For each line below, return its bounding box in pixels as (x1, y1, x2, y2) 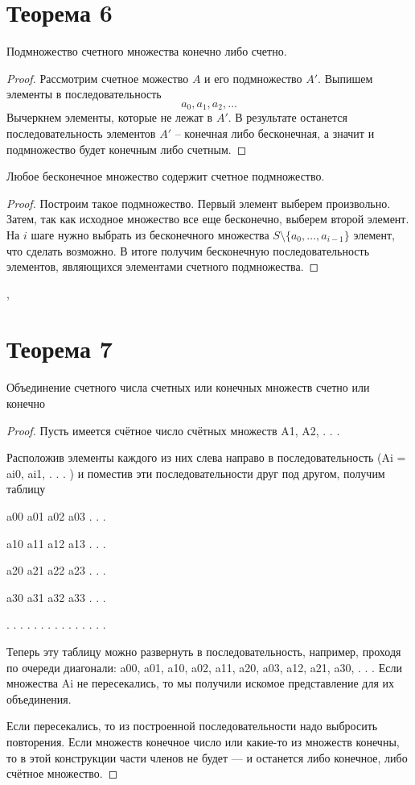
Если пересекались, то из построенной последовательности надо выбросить (6, 717, 378, 734)
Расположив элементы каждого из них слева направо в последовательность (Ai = (6, 449, 406, 466)
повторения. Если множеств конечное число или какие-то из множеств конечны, (6, 733, 400, 750)
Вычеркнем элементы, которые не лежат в (6, 109, 213, 126)
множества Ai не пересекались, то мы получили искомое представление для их (6, 675, 395, 692)
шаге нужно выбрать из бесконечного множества (31, 226, 269, 243)
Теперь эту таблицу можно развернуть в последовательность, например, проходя (6, 642, 401, 659)
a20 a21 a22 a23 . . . (6, 562, 106, 579)
